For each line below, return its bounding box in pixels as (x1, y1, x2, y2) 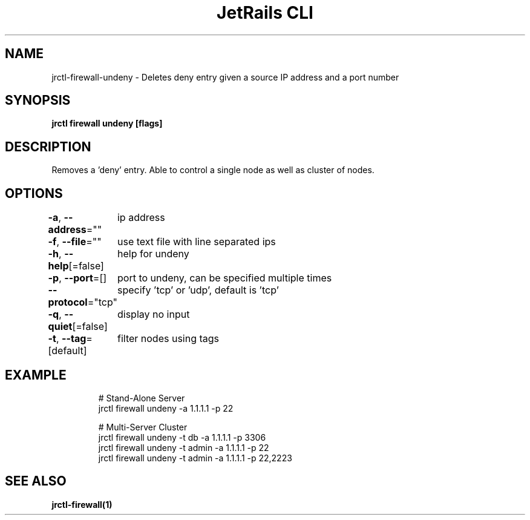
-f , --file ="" (48, 235, 102, 248)
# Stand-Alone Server (98, 392, 185, 403)
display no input (117, 308, 190, 321)
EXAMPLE (5, 367, 67, 383)
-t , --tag (48, 332, 87, 345)
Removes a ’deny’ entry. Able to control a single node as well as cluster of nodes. (51, 165, 375, 176)
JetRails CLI (217, 2, 313, 23)
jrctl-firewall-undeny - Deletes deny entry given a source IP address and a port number (51, 71, 399, 82)
